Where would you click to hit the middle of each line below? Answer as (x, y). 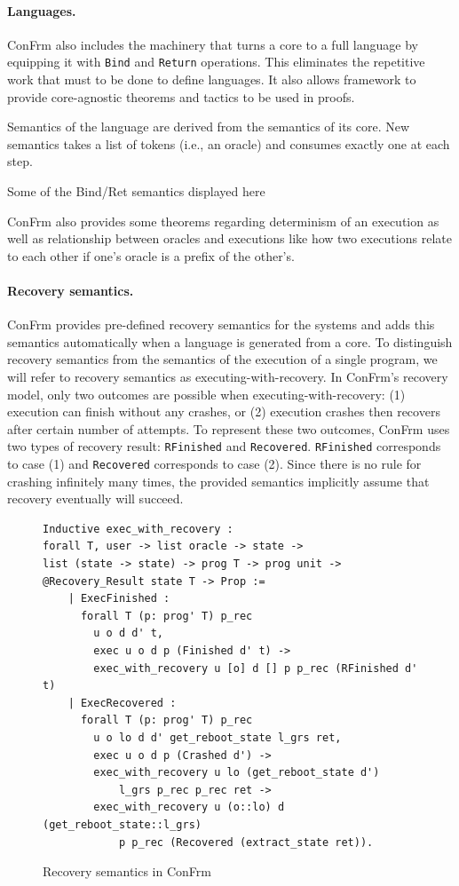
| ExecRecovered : (122, 703)
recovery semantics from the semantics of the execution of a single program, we (222, 359)
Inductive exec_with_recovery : (138, 529)
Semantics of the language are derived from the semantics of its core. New (209, 127)
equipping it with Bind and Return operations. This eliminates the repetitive (216, 62)
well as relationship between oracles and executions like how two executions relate (229, 238)
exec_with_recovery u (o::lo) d (189, 807)
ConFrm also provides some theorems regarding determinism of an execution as (223, 221)
